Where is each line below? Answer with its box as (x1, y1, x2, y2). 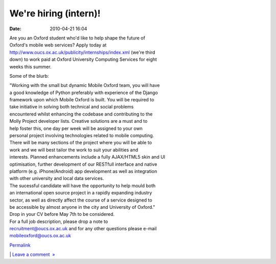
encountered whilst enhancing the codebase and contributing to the (9, 111, 153, 117)
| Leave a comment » (9, 251, 55, 258)
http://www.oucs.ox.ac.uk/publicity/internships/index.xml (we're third (9, 49, 155, 55)
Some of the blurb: (9, 73, 49, 79)
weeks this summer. (9, 63, 52, 70)
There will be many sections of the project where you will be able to (9, 140, 152, 146)
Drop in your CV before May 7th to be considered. (9, 211, 115, 217)
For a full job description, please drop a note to (9, 218, 108, 225)
